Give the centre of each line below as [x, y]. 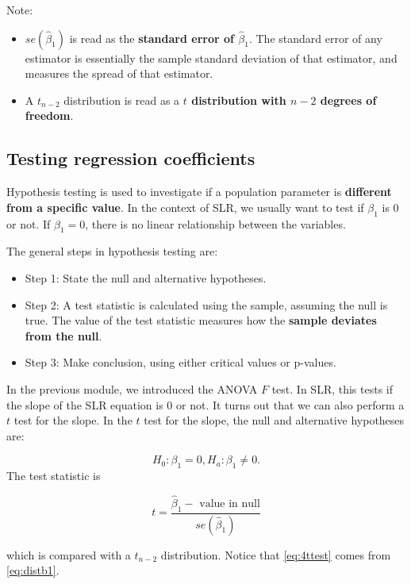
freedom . [49, 115]
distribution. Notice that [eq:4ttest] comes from [276, 554]
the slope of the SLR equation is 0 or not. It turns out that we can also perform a [205, 404]
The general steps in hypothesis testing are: [112, 251]
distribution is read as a [122, 100]
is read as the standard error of [152, 38]
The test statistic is [54, 476]
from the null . [63, 335]
